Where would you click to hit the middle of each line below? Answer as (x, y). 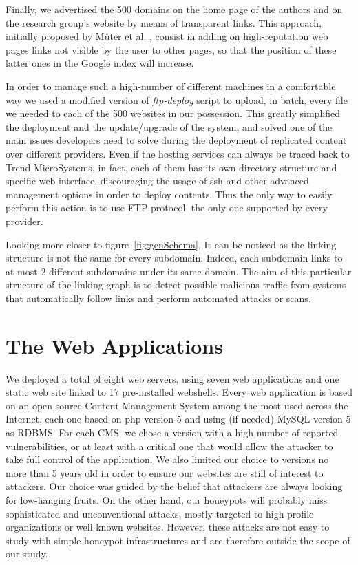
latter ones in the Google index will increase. (100, 63)
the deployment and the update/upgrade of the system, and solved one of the (169, 126)
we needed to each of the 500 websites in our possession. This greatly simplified (173, 113)
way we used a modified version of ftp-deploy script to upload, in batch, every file (177, 99)
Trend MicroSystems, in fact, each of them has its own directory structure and (171, 167)
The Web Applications (114, 345)
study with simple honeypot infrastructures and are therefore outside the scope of (178, 540)
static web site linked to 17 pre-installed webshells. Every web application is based (179, 392)
